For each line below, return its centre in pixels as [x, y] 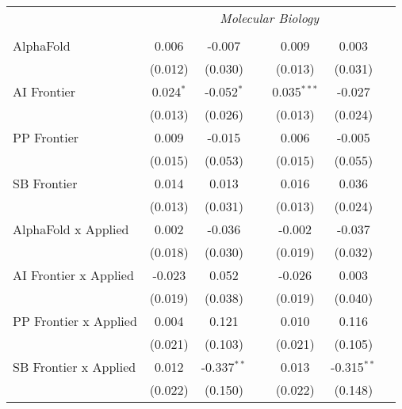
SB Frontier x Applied [75, 367]
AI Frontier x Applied [73, 275]
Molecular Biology [270, 18]
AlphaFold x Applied [71, 229]
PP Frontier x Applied [75, 321]
